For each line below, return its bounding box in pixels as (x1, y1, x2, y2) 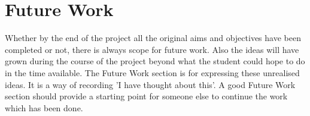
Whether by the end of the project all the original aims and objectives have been (5, 32, 301, 44)
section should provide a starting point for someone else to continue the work (5, 90, 288, 102)
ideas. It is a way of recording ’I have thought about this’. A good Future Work (5, 78, 296, 90)
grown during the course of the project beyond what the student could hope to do (5, 55, 305, 67)
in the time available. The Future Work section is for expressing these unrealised (5, 66, 300, 79)
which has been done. (5, 101, 83, 114)
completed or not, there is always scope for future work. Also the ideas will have (5, 43, 299, 55)
